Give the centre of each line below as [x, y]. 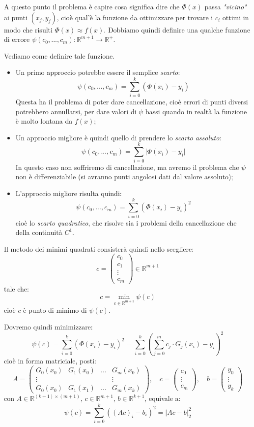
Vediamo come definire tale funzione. [59, 55]
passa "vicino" [226, 6]
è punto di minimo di [55, 310]
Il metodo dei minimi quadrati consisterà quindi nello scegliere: [99, 248]
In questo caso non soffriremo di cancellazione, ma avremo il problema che [127, 167]
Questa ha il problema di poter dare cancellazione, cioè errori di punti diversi [132, 102]
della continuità [39, 232]
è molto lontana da [44, 121]
